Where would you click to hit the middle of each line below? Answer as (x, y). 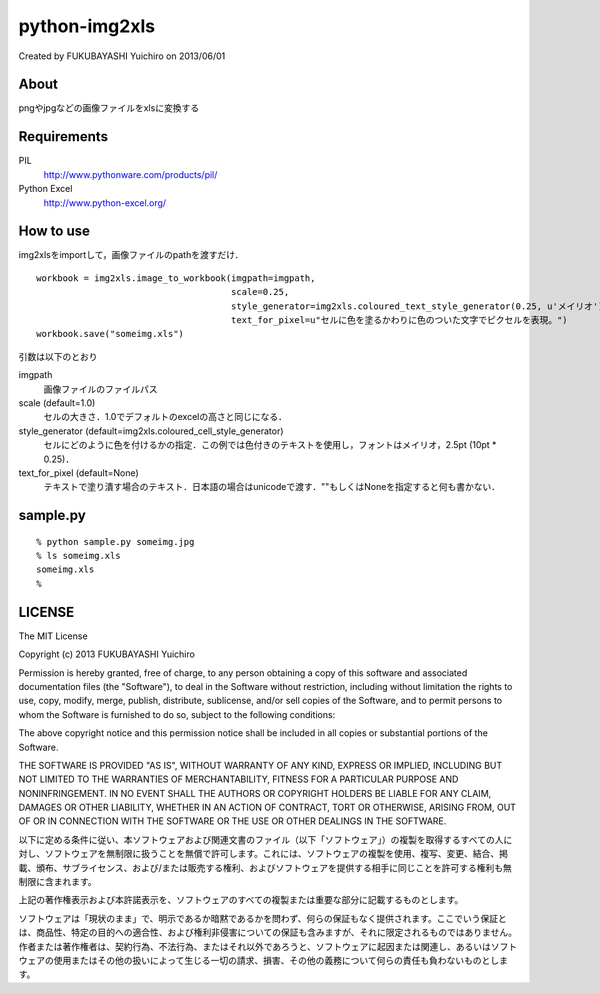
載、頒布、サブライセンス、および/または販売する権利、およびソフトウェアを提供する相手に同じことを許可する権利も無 (265, 867)
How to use (54, 231)
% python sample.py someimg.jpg (115, 541)
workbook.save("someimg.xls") (110, 334)
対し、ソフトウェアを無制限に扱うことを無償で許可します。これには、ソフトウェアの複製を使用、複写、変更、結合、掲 (263, 854)
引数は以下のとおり (58, 356)
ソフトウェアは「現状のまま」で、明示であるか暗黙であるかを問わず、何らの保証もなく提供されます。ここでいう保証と (262, 918)
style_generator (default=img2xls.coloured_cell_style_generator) (151, 431)
